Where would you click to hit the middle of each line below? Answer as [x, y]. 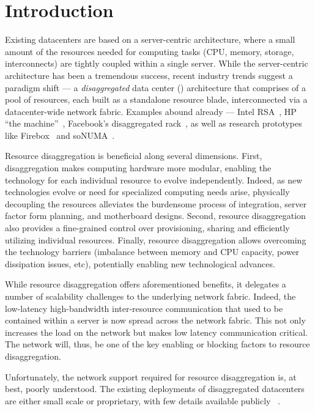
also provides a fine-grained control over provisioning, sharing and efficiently [147, 228]
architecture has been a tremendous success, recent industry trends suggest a [149, 75]
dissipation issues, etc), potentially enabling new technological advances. [140, 263]
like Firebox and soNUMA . [60, 135]
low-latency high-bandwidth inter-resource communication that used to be [144, 308]
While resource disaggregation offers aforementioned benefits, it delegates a [146, 284]
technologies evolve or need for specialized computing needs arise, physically [147, 192]
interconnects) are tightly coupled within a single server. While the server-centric [157, 63]
